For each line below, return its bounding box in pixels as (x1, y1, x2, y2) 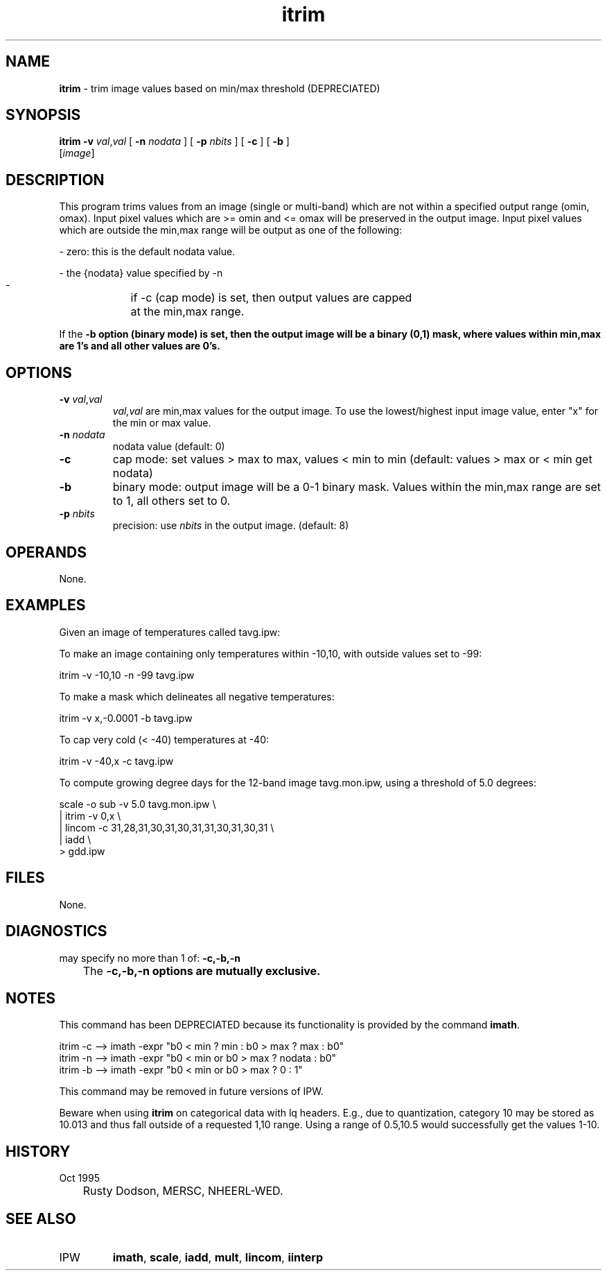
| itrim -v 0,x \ (59, 809, 121, 822)
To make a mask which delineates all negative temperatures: (59, 690, 335, 702)
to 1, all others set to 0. (112, 494, 231, 508)
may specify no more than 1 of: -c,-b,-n (59, 951, 240, 964)
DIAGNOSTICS (6, 922, 107, 940)
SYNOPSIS (6, 106, 81, 124)
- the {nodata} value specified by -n (59, 267, 223, 279)
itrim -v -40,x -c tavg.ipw (59, 755, 174, 767)
